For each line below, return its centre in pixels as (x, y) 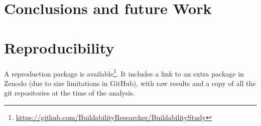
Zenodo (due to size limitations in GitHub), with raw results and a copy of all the (130, 83)
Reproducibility (59, 47)
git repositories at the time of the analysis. (70, 93)
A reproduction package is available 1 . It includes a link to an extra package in (124, 72)
